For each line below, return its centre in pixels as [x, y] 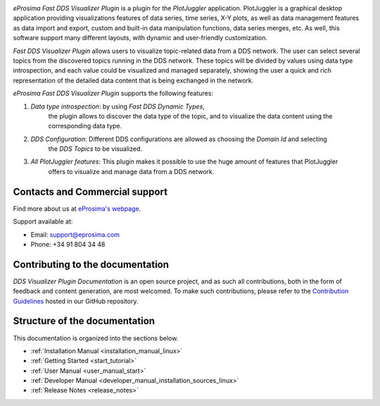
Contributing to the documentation [91, 264]
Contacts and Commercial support [90, 191]
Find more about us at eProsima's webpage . [77, 209]
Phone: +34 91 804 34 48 [68, 244]
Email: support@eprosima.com [75, 234]
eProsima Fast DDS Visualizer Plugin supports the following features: [113, 93]
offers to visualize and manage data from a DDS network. [131, 171]
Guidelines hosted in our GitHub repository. [76, 301]
